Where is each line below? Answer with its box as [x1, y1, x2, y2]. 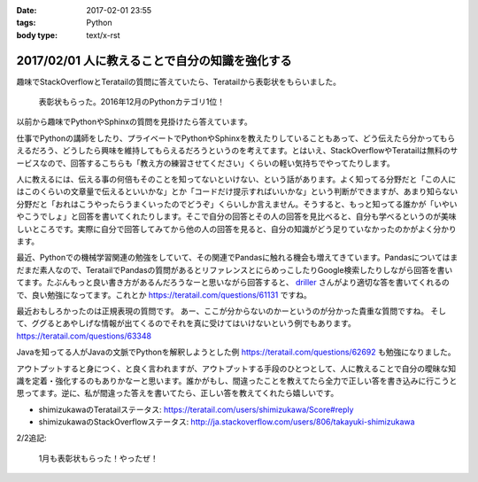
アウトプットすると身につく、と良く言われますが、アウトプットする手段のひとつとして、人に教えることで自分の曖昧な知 [16, 363, 457, 374]
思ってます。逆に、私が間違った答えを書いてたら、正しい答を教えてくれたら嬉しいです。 [16, 388, 339, 399]
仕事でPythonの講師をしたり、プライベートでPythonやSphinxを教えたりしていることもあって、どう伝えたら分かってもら [16, 133, 456, 144]
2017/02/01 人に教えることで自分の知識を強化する [16, 53, 292, 68]
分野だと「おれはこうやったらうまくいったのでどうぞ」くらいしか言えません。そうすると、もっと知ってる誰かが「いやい [16, 198, 458, 209]
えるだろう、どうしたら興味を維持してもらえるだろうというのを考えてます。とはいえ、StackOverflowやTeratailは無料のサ [16, 145, 459, 156]
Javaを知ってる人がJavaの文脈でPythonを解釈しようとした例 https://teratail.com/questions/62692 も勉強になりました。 [16, 346, 456, 358]
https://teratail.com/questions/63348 [16, 330, 152, 341]
